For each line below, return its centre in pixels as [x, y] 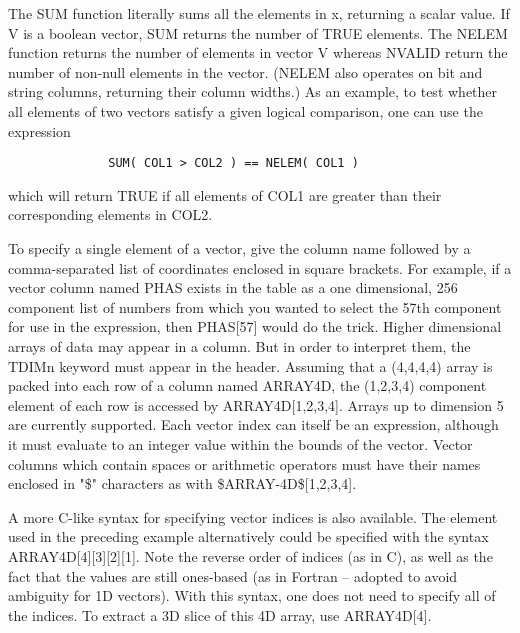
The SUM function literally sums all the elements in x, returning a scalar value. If [259, 13]
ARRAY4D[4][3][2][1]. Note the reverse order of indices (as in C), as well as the [250, 555]
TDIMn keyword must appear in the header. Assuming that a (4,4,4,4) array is [250, 365]
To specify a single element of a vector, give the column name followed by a [239, 248]
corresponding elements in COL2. [110, 214]
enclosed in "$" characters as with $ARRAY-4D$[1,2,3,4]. [182, 483]
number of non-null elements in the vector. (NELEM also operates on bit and [245, 71]
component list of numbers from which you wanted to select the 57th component [255, 306]
